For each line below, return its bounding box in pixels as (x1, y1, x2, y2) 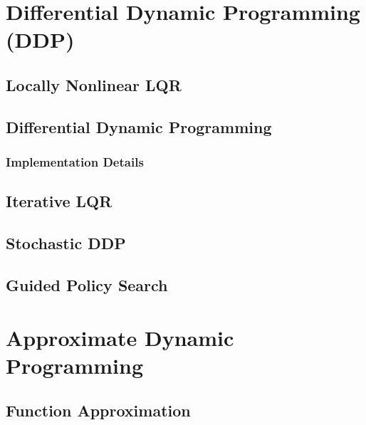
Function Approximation (6, 399, 191, 421)
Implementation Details (6, 153, 144, 171)
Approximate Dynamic (6, 322, 234, 352)
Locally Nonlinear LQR (6, 73, 182, 95)
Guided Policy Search (6, 273, 168, 295)
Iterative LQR (6, 190, 113, 212)
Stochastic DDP (6, 232, 126, 254)
